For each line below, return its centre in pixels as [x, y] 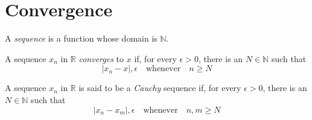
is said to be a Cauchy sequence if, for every [160, 88]
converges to [101, 58]
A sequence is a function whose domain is [81, 38]
